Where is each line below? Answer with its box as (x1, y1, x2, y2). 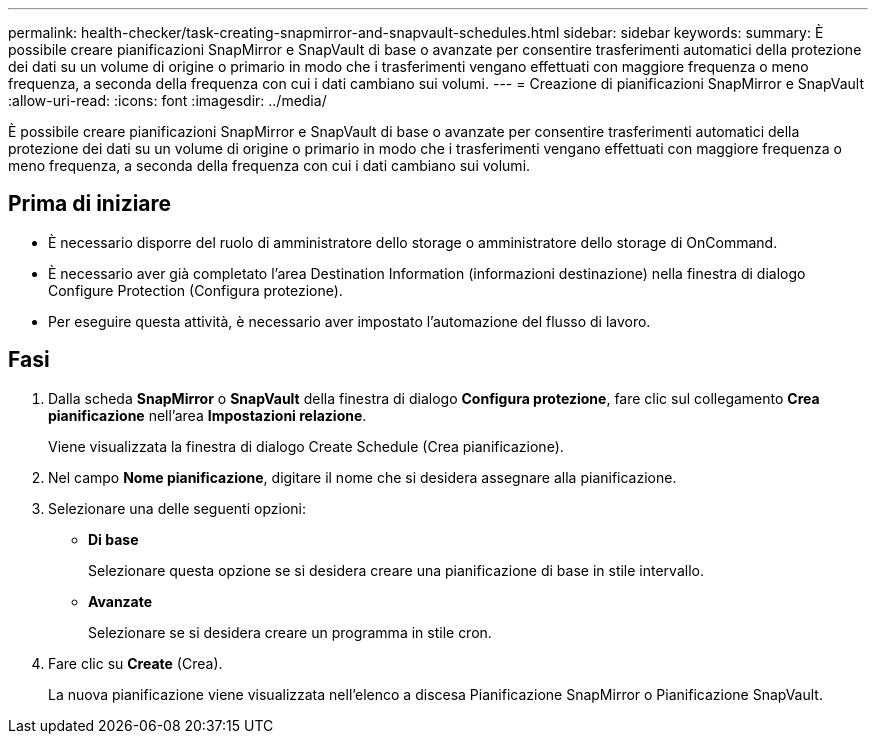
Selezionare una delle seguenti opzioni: (48, 499, 306, 517)
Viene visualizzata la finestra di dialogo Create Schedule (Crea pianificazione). (48, 437, 564, 455)
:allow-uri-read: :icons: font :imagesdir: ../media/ (8, 92, 327, 109)
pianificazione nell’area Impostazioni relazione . (48, 406, 367, 424)
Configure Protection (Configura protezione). (48, 281, 343, 299)
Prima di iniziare (8, 191, 172, 217)
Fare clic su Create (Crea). (48, 654, 223, 672)
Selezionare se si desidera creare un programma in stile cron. (88, 623, 492, 641)
